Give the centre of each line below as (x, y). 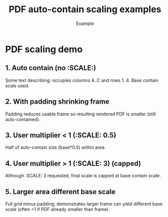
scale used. (17, 85)
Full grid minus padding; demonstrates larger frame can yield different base (84, 204)
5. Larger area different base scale (60, 192)
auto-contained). (23, 119)
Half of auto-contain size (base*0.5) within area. (56, 147)
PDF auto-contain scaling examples (85, 9)
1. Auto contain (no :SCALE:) (51, 68)
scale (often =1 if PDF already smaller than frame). (57, 209)
